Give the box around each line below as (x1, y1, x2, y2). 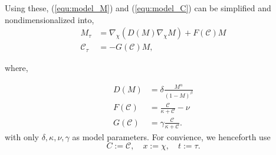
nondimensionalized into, (5, 13, 94, 25)
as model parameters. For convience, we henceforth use (72, 130, 271, 143)
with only (5, 130, 39, 143)
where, (5, 62, 28, 74)
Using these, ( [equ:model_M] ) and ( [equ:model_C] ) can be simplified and (5, 2, 271, 14)
